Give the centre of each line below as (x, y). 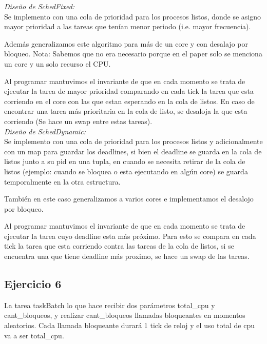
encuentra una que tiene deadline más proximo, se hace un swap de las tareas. (127, 256)
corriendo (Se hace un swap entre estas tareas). (78, 121)
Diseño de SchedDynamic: (45, 131)
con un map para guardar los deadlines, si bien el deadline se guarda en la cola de (133, 151)
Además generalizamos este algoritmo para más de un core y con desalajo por (126, 43)
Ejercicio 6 (33, 284)
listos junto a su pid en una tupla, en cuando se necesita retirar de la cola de (125, 161)
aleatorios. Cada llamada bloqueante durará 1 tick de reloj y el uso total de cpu (129, 325)
